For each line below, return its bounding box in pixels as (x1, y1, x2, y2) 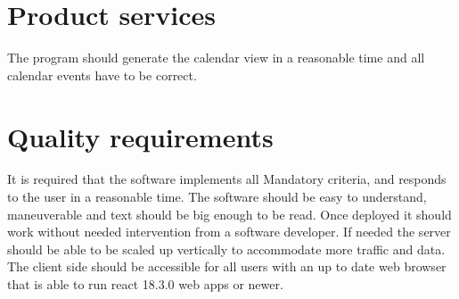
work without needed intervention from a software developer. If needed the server (7, 222, 451, 241)
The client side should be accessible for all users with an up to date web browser (7, 257, 447, 276)
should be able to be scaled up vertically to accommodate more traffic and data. (7, 239, 446, 258)
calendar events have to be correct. (7, 65, 197, 84)
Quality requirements (7, 118, 274, 154)
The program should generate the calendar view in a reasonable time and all (7, 48, 425, 67)
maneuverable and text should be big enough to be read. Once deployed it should (7, 204, 452, 223)
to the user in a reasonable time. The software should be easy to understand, (7, 187, 427, 206)
